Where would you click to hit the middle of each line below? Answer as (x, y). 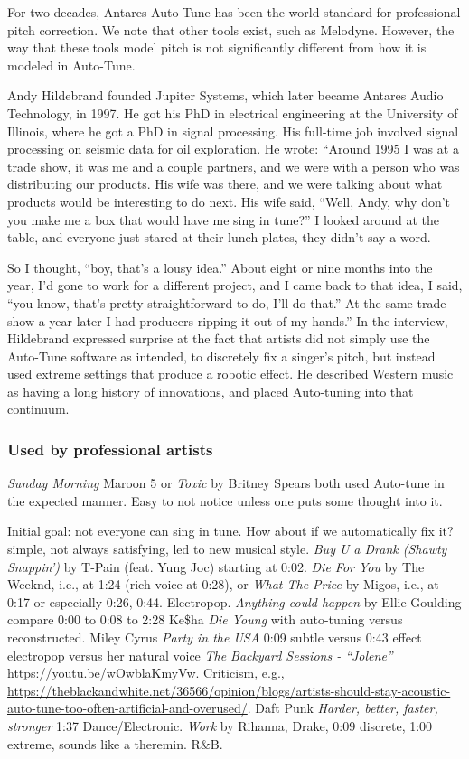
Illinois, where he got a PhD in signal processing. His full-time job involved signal (233, 131)
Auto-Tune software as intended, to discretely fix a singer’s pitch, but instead (221, 356)
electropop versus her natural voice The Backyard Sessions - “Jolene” (200, 655)
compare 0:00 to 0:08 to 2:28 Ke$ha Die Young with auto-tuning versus (205, 619)
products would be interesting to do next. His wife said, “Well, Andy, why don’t (229, 201)
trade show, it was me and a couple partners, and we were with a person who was (234, 166)
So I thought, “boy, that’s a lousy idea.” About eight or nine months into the (220, 267)
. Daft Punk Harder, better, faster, (342, 708)
